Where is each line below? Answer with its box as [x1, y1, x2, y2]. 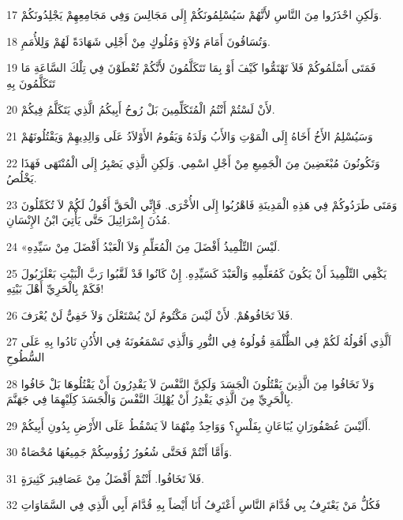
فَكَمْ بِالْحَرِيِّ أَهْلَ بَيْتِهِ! [6, 280, 104, 297]
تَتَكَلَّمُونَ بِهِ [6, 74, 56, 91]
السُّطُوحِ [6, 348, 45, 365]
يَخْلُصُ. [6, 170, 37, 186]
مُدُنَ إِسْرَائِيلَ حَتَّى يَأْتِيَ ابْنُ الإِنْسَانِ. [6, 211, 170, 228]
